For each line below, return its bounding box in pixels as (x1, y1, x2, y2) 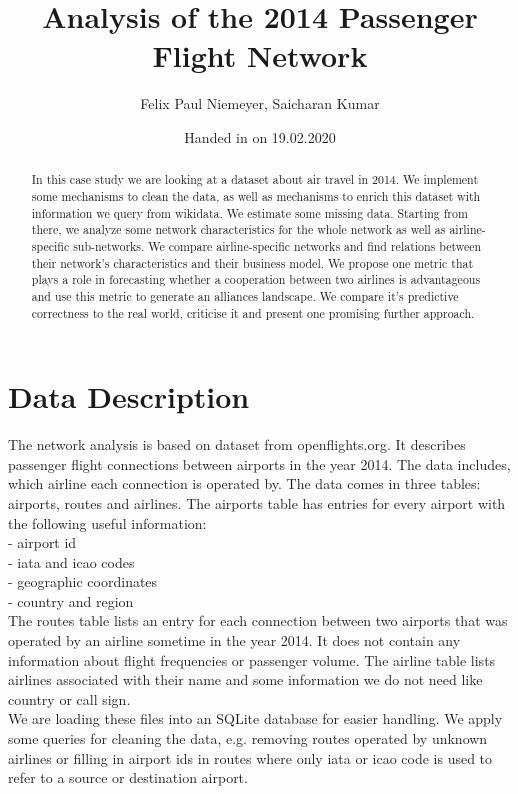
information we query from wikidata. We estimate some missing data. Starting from (31, 204, 468, 221)
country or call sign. (8, 688, 131, 709)
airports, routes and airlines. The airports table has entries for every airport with (8, 492, 506, 513)
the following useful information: (8, 512, 207, 533)
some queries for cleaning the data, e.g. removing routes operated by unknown (8, 728, 488, 749)
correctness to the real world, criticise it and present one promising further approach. (31, 304, 475, 321)
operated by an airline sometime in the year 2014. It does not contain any (8, 630, 461, 651)
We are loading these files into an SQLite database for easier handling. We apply (8, 708, 503, 729)
